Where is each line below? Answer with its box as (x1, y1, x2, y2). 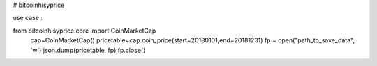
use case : (13, 14, 43, 22)
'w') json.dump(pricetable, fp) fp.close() (30, 46, 146, 54)
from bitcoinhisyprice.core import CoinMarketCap (13, 26, 156, 35)
